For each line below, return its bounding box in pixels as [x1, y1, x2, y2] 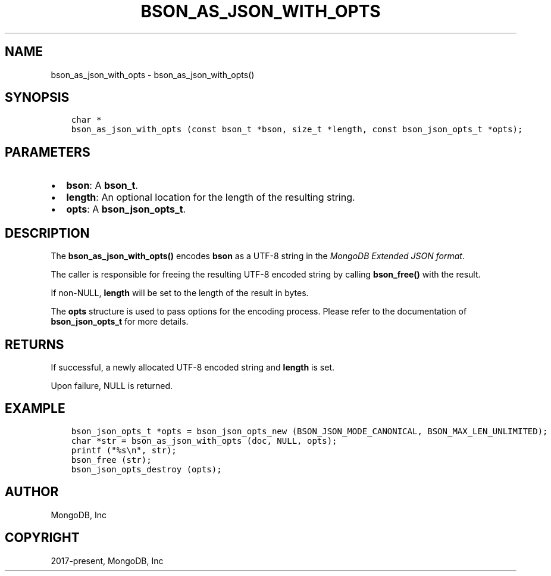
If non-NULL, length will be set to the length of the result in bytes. [51, 288, 309, 298]
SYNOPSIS [5, 90, 70, 105]
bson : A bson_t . [66, 179, 138, 192]
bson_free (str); [71, 454, 152, 465]
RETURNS [5, 337, 64, 352]
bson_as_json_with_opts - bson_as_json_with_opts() [51, 69, 255, 80]
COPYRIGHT [5, 530, 80, 546]
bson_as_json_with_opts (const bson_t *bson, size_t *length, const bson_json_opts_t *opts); [71, 124, 523, 135]
